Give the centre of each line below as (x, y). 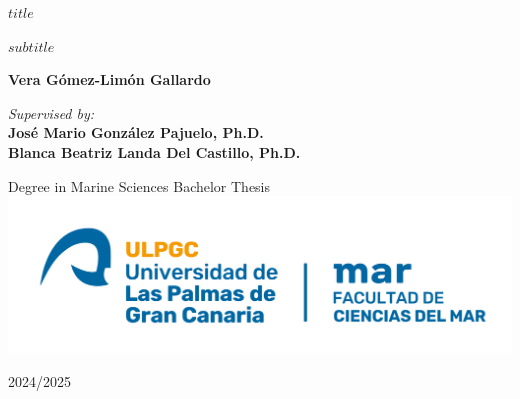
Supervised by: (51, 112)
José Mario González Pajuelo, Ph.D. (136, 132)
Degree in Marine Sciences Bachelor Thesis (139, 185)
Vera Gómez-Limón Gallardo (109, 79)
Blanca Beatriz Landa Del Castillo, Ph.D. (154, 151)
